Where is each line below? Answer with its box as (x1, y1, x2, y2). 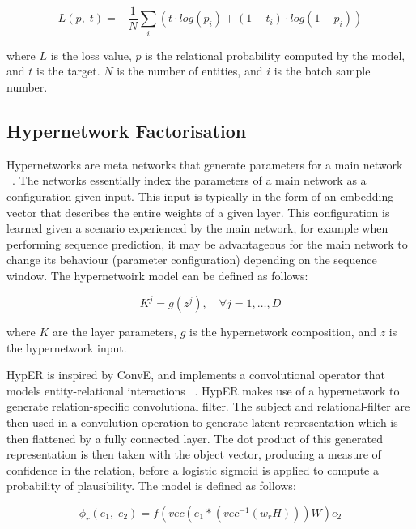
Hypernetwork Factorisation (6, 117, 247, 143)
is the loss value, (50, 46, 132, 63)
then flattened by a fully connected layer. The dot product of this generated (6, 429, 383, 446)
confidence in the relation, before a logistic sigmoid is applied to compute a (6, 461, 379, 478)
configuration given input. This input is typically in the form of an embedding (6, 187, 394, 204)
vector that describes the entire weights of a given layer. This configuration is (6, 203, 390, 220)
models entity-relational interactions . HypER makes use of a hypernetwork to (6, 382, 400, 399)
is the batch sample (274, 62, 371, 79)
